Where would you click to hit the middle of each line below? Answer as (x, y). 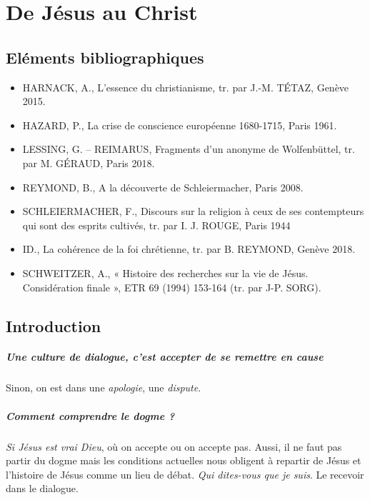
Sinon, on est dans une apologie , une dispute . (104, 387)
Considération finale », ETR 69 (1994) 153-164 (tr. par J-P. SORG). (172, 287)
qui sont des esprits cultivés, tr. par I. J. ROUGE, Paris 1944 (156, 225)
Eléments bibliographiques (105, 57)
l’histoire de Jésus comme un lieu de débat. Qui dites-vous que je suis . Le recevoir (185, 474)
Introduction (54, 325)
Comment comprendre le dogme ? (90, 415)
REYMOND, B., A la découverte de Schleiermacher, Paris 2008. (163, 187)
